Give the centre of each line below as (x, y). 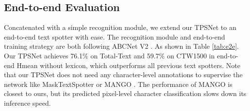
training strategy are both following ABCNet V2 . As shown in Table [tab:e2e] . (121, 46)
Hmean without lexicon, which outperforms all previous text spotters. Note (128, 65)
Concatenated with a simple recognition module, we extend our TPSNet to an (120, 27)
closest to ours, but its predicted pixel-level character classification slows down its (125, 93)
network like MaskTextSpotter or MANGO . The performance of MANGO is (118, 84)
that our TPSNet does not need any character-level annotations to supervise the (123, 75)
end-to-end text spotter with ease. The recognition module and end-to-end (115, 36)
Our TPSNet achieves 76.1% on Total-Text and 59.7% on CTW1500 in (109, 55)
